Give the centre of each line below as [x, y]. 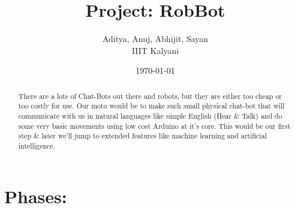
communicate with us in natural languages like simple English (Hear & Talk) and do [150, 116]
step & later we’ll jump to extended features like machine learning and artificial [142, 136]
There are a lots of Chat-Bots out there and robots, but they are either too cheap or [150, 96]
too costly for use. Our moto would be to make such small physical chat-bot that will [151, 106]
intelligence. [37, 145]
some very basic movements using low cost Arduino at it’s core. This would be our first [154, 126]
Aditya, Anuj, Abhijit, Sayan [155, 39]
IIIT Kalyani [155, 50]
